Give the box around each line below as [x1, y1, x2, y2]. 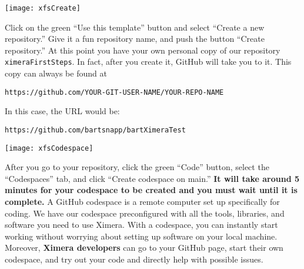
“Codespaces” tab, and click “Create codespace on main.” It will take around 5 [5, 172, 300, 184]
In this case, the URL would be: [5, 105, 120, 117]
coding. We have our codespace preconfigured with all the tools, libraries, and [5, 207, 285, 219]
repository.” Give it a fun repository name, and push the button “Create [5, 32, 265, 45]
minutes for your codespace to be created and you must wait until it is [5, 184, 298, 196]
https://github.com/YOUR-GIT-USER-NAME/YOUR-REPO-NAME [5, 88, 224, 97]
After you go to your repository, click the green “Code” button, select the [5, 161, 269, 173]
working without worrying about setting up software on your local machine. [5, 230, 278, 242]
